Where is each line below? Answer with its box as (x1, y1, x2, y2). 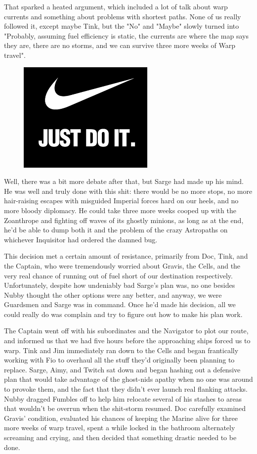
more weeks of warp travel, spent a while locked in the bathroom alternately (4, 422, 235, 433)
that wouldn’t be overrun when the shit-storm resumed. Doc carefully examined (4, 403, 246, 413)
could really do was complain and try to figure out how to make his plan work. (4, 309, 243, 319)
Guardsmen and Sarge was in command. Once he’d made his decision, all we (4, 299, 236, 310)
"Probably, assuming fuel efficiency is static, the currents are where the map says (4, 30, 249, 41)
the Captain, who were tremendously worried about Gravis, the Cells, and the (4, 260, 241, 271)
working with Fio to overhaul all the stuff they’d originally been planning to (4, 355, 235, 365)
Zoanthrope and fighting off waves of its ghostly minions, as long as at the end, (4, 215, 244, 225)
